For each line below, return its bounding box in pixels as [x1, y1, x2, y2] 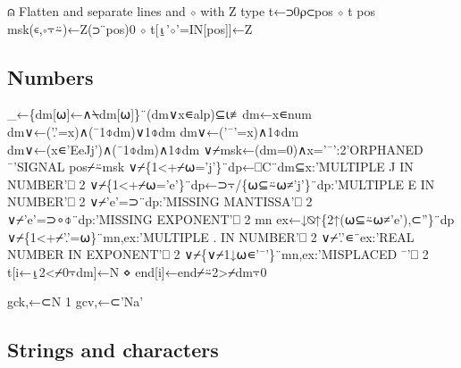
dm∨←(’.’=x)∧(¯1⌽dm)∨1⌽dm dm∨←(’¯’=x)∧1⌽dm [7, 121, 299, 140]
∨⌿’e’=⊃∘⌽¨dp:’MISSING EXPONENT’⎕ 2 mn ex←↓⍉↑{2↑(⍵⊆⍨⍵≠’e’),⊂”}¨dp [7, 209, 455, 228]
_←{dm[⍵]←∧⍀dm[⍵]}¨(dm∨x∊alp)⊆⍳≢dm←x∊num [7, 105, 312, 123]
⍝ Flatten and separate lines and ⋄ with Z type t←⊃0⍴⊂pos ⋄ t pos [7, 2, 376, 20]
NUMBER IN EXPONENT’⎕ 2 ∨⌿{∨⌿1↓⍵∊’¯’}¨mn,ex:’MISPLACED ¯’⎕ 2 [7, 245, 429, 263]
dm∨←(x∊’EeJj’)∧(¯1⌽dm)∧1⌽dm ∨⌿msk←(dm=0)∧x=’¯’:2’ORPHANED [7, 139, 423, 158]
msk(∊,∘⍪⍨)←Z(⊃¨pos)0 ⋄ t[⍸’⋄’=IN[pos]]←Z [7, 19, 253, 38]
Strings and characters [7, 336, 219, 364]
